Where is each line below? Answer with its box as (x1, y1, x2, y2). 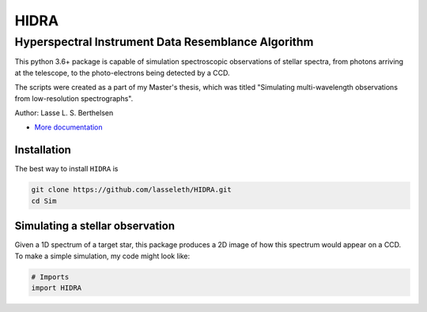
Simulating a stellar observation (14, 220, 176, 233)
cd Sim (31, 196, 57, 205)
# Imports (31, 273, 70, 281)
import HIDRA (31, 283, 82, 292)
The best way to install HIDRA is (14, 164, 119, 174)
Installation (14, 143, 71, 157)
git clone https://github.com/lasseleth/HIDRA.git (31, 186, 232, 194)
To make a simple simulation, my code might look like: (14, 251, 191, 261)
